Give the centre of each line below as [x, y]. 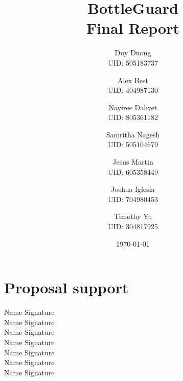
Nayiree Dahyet [133, 107]
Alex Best [133, 80]
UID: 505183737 [133, 62]
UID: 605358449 [133, 172]
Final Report [133, 28]
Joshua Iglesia [133, 189]
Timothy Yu [133, 216]
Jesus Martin [133, 162]
